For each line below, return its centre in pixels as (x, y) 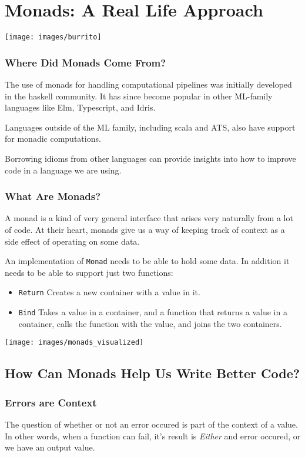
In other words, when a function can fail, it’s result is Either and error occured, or (153, 436)
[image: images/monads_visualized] (74, 343)
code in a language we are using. (63, 170)
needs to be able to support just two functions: (89, 272)
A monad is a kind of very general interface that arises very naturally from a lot (149, 218)
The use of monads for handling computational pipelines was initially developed (148, 84)
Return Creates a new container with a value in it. (109, 292)
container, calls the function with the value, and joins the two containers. (150, 323)
